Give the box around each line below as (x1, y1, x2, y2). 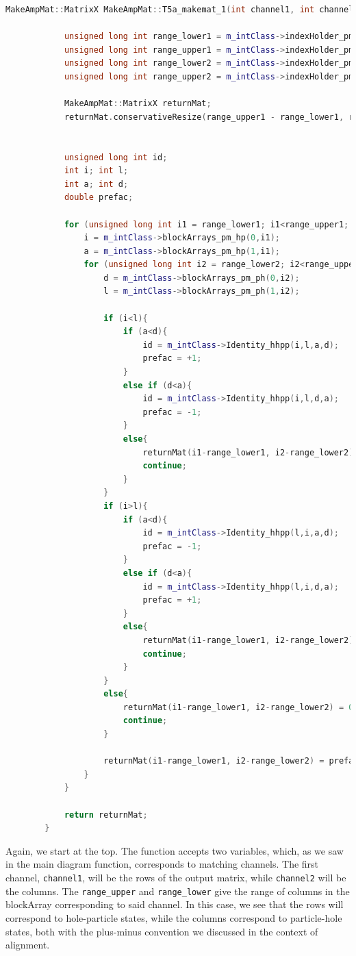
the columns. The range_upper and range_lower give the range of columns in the (5, 883, 350, 898)
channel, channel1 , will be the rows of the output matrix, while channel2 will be (5, 870, 346, 884)
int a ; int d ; (64, 179, 129, 189)
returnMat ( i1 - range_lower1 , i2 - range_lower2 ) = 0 (123, 702, 354, 712)
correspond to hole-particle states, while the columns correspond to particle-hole (5, 910, 342, 924)
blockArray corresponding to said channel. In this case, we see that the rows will (5, 897, 344, 911)
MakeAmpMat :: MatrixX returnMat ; (64, 99, 212, 109)
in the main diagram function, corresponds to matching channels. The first (5, 857, 319, 871)
